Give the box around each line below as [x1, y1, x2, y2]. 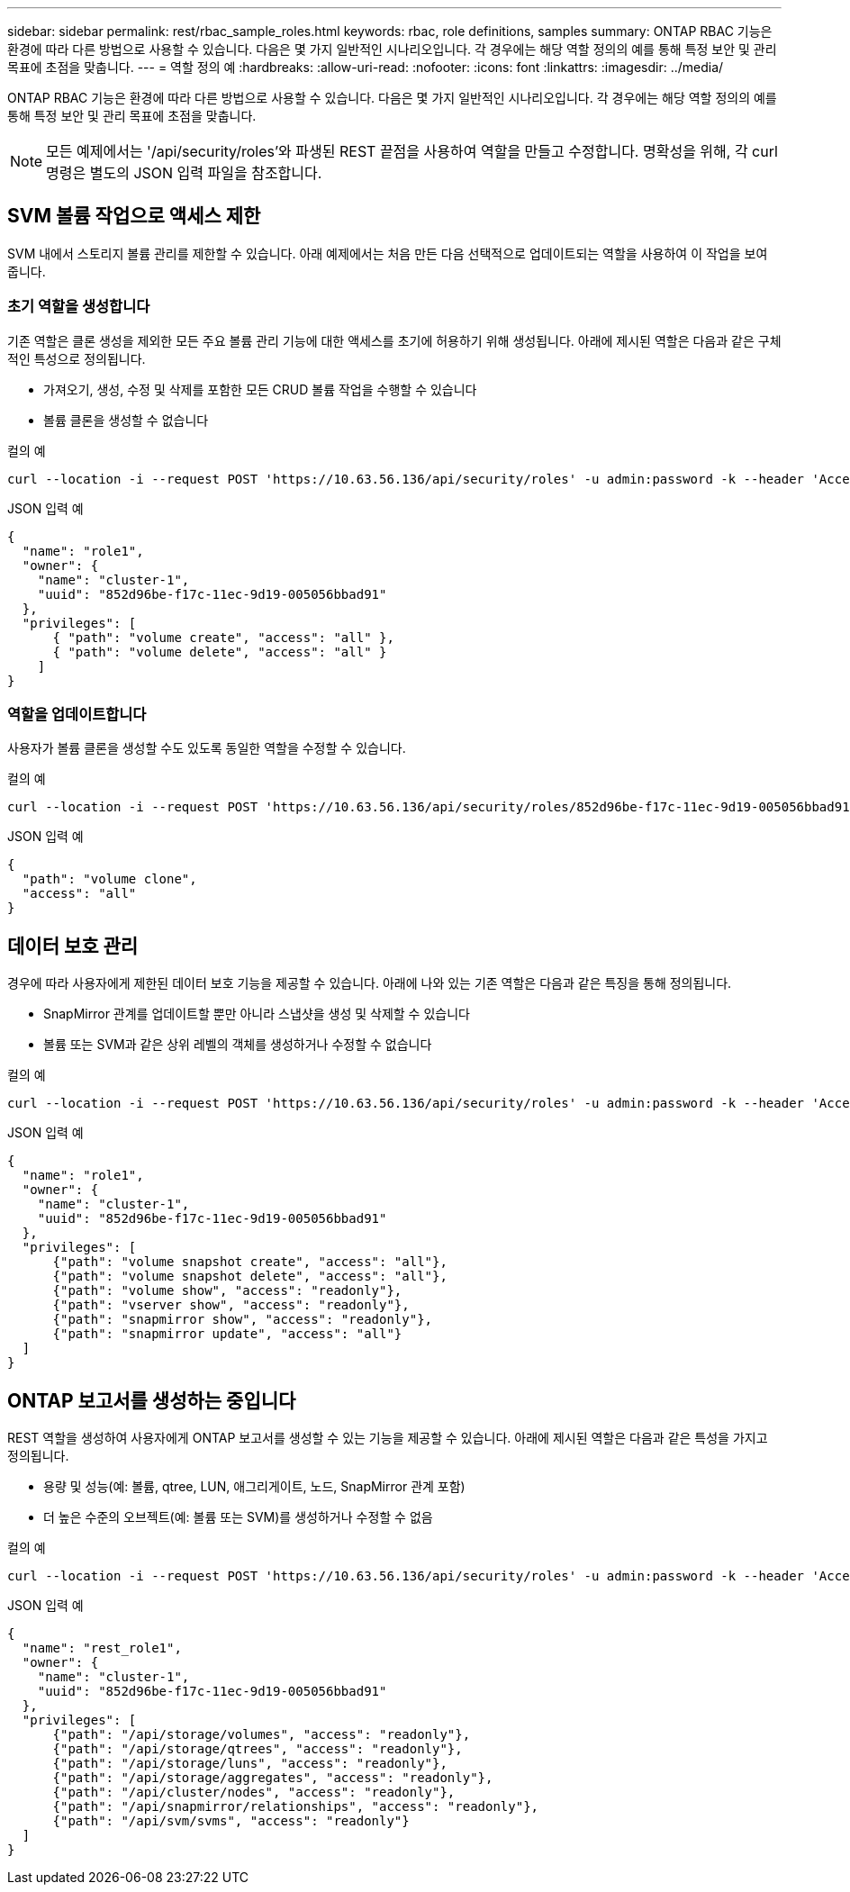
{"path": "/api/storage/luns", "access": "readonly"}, [52, 1756, 448, 1771]
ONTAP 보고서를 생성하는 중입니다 [7, 1389, 296, 1412]
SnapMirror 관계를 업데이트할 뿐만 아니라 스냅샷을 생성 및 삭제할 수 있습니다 [43, 1006, 470, 1022]
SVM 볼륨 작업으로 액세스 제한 [7, 204, 261, 228]
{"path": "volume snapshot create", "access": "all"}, [52, 1254, 448, 1270]
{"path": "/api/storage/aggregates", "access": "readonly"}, [52, 1770, 493, 1786]
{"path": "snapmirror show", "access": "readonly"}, [52, 1312, 433, 1327]
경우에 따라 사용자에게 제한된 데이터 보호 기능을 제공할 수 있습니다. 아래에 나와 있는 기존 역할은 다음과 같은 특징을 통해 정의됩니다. [7, 975, 732, 991]
